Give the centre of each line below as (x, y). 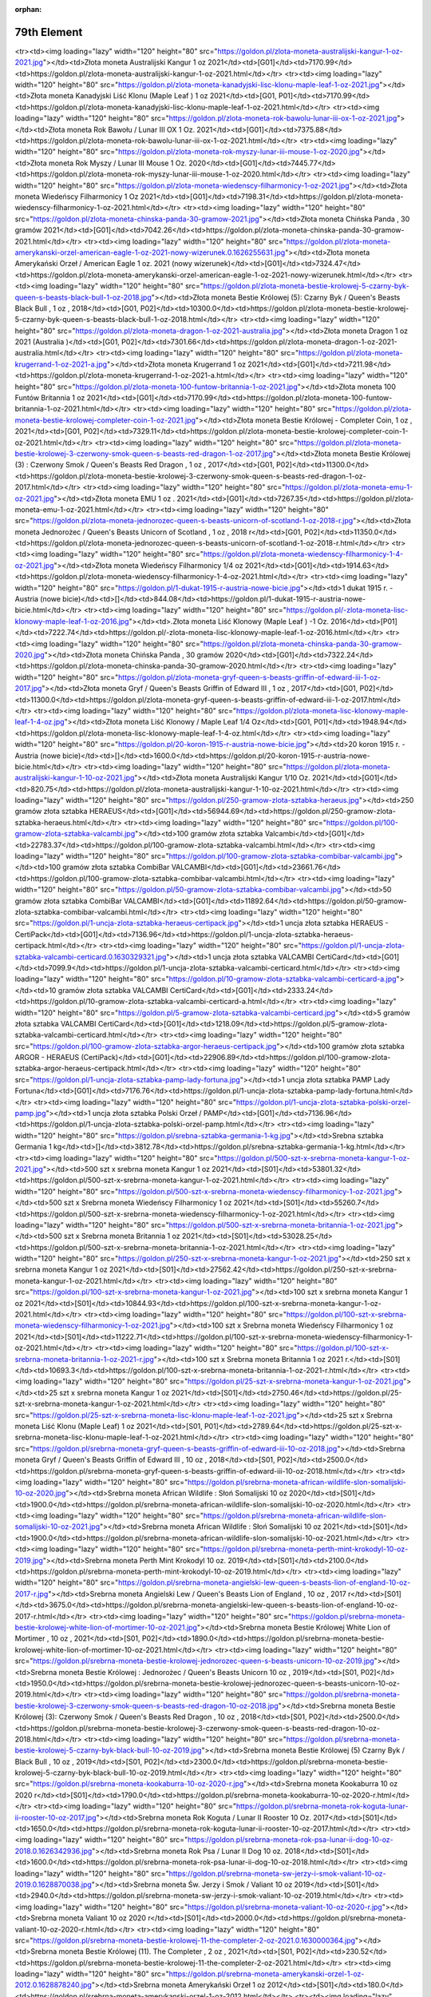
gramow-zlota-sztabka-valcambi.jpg (75, 834)
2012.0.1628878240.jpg (53, 1985)
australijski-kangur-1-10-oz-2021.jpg (75, 778)
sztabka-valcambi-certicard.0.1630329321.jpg (91, 957)
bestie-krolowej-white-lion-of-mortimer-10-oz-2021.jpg (106, 1627)
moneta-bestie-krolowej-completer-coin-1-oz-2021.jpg (105, 420)
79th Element (49, 32)
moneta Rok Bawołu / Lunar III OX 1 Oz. (131, 129)
